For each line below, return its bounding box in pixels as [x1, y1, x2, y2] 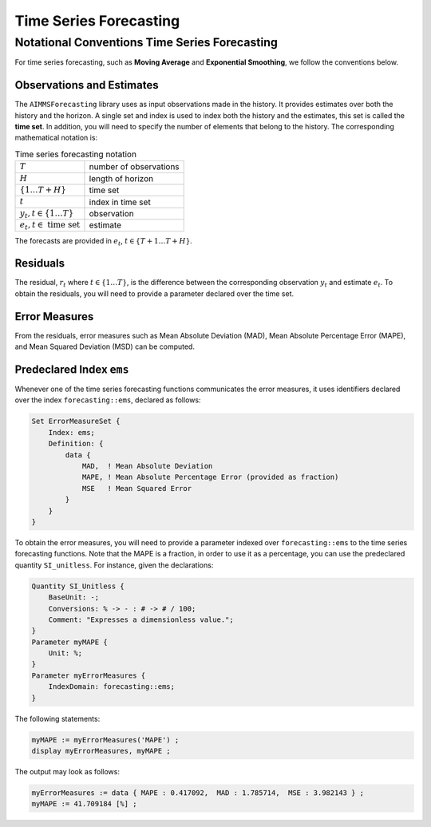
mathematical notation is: [14, 133, 98, 143]
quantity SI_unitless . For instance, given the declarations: [14, 560, 214, 570]
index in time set [89, 196, 151, 208]
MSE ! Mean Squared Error [81, 484, 192, 493]
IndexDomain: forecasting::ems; [48, 683, 176, 691]
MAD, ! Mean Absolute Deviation [81, 461, 213, 471]
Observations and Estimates [14, 78, 159, 92]
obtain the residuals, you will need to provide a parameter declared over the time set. [14, 288, 295, 299]
